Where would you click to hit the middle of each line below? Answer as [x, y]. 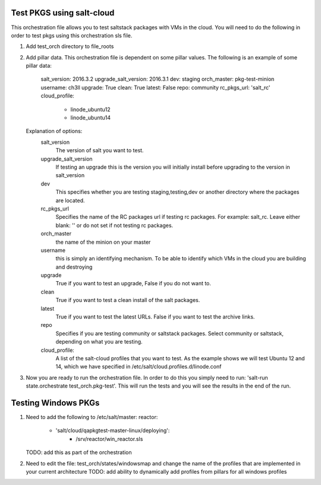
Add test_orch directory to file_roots [70, 46]
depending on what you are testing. [99, 342]
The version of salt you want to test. [100, 150]
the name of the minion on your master [103, 242]
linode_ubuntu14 [91, 118]
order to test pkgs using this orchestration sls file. [72, 35]
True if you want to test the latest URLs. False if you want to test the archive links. [155, 317]
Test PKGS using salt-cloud [63, 13]
